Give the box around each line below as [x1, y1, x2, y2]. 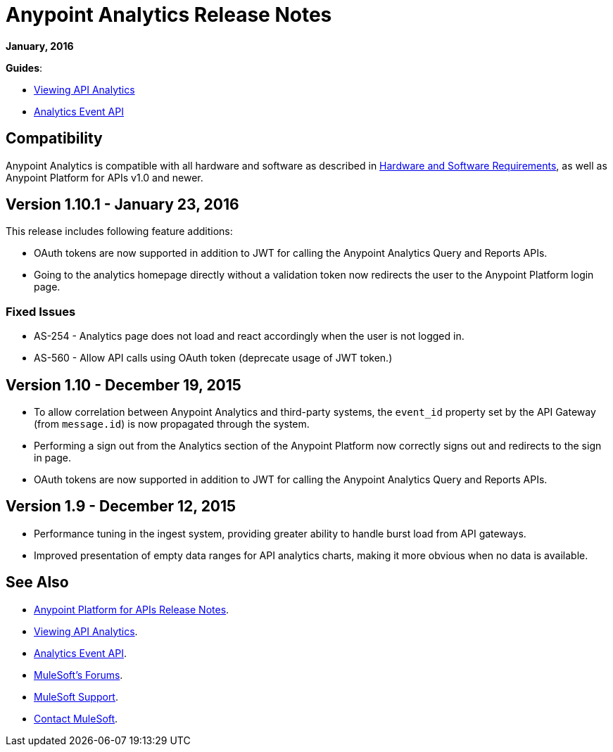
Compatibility [6, 129, 103, 148]
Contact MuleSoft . [34, 712, 118, 725]
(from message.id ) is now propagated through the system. [34, 418, 310, 431]
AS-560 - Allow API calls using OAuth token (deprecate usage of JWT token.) [34, 352, 393, 364]
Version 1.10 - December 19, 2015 [6, 376, 241, 394]
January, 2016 [6, 39, 74, 52]
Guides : [6, 61, 43, 74]
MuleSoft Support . [34, 690, 118, 703]
